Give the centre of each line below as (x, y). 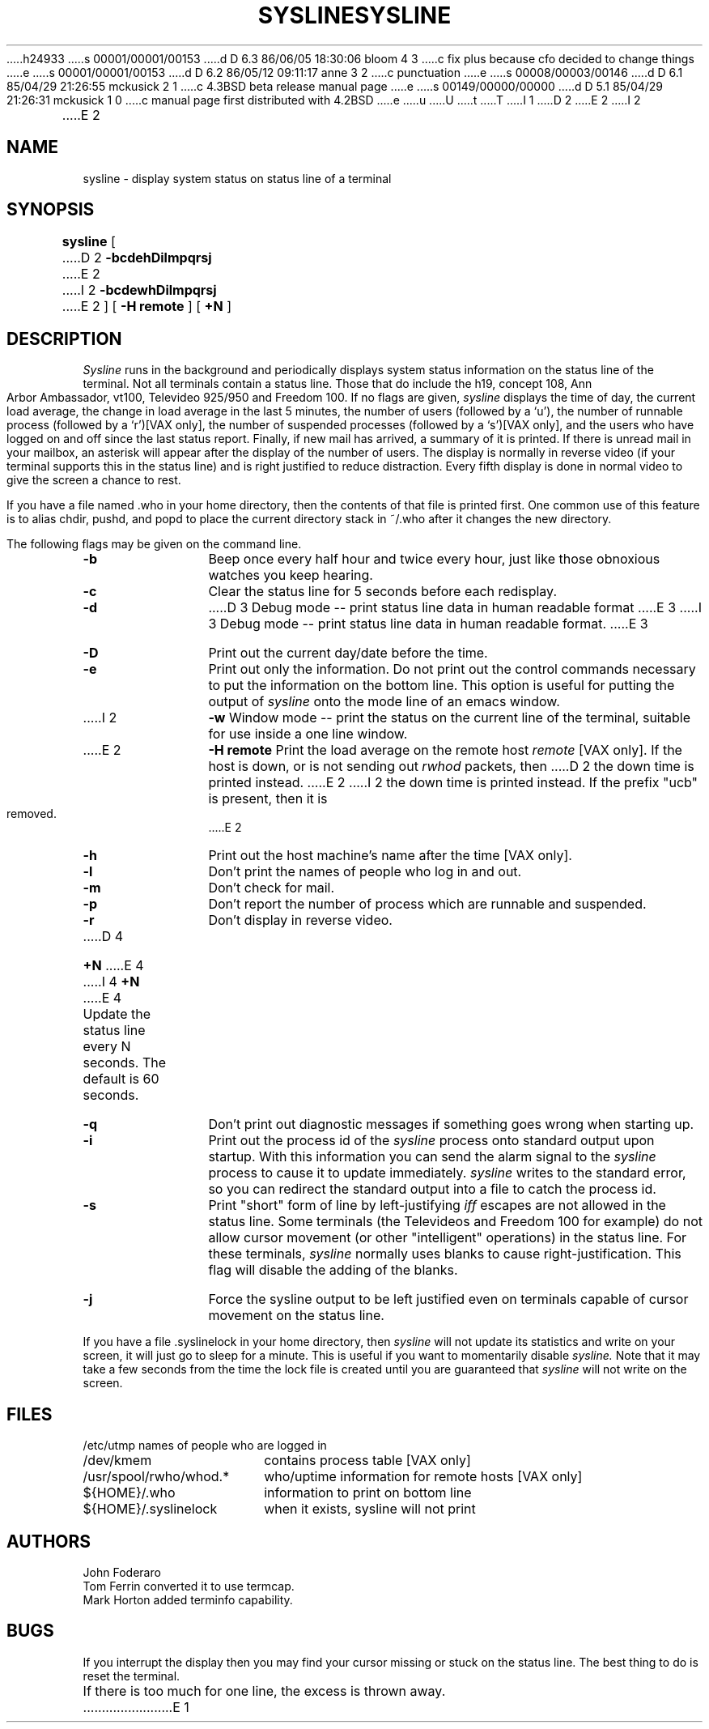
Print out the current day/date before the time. (348, 653)
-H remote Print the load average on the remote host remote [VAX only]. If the (445, 750)
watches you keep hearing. (291, 575)
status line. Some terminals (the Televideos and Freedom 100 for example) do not (455, 1222)
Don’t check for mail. (272, 888)
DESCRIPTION (64, 339)
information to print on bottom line (368, 1493)
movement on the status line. (296, 1316)
